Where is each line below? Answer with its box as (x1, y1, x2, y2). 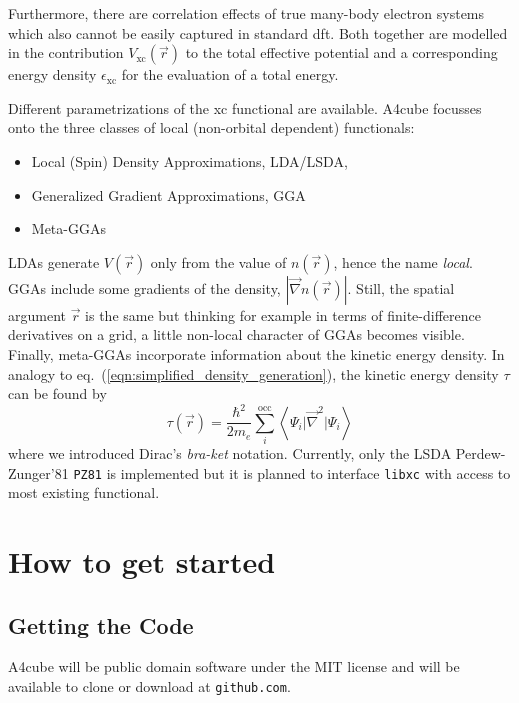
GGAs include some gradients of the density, (8, 277, 281, 298)
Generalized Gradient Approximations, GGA (31, 184, 306, 205)
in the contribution (8, 42, 124, 63)
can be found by (8, 383, 107, 404)
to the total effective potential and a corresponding (185, 42, 498, 63)
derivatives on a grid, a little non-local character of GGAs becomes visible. (8, 324, 465, 345)
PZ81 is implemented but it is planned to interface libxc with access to (73, 462, 511, 483)
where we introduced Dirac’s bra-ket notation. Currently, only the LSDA (8, 443, 452, 464)
